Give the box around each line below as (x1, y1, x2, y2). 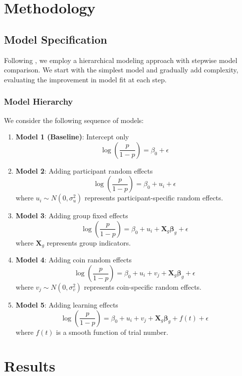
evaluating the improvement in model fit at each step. (4, 74, 167, 84)
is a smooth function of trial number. (56, 326, 168, 337)
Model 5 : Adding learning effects (15, 300, 118, 310)
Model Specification (4, 31, 107, 47)
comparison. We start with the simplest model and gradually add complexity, (4, 64, 239, 75)
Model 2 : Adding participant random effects (15, 165, 153, 176)
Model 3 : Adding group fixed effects (15, 210, 128, 221)
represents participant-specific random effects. (85, 192, 223, 203)
